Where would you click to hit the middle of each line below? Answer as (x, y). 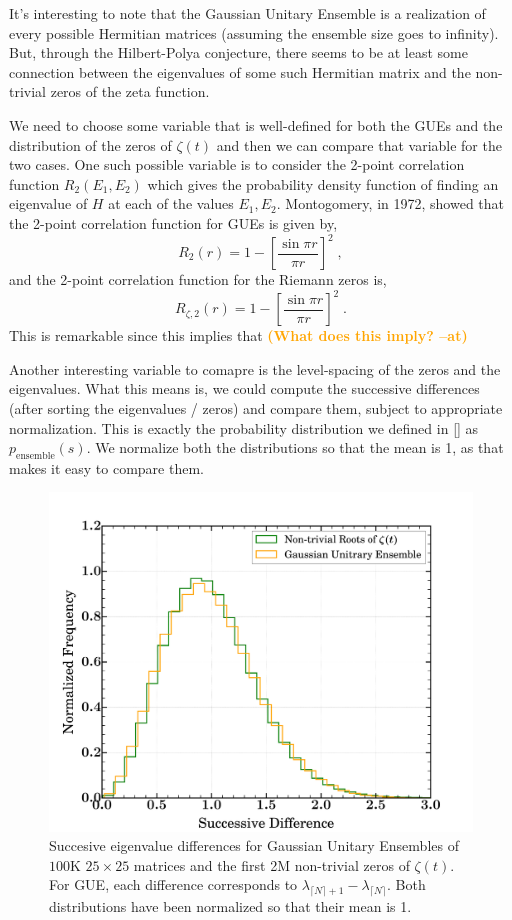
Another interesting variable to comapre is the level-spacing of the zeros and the (255, 368)
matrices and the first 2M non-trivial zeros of (271, 864)
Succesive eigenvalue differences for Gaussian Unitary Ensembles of (254, 845)
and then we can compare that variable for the (359, 144)
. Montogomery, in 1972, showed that (390, 203)
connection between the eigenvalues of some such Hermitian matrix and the (240, 71)
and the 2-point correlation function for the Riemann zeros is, (198, 279)
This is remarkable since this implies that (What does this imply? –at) (238, 335)
